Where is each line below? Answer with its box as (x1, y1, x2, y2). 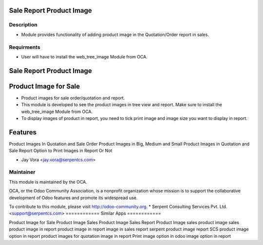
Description (9, 21, 38, 28)
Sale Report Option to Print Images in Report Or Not (9, 148, 113, 153)
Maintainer (9, 169, 36, 175)
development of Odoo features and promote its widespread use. (9, 195, 138, 201)
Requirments (9, 44, 40, 51)
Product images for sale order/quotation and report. (21, 95, 125, 101)
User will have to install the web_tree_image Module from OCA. (21, 54, 148, 59)
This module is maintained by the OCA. (9, 179, 87, 185)
